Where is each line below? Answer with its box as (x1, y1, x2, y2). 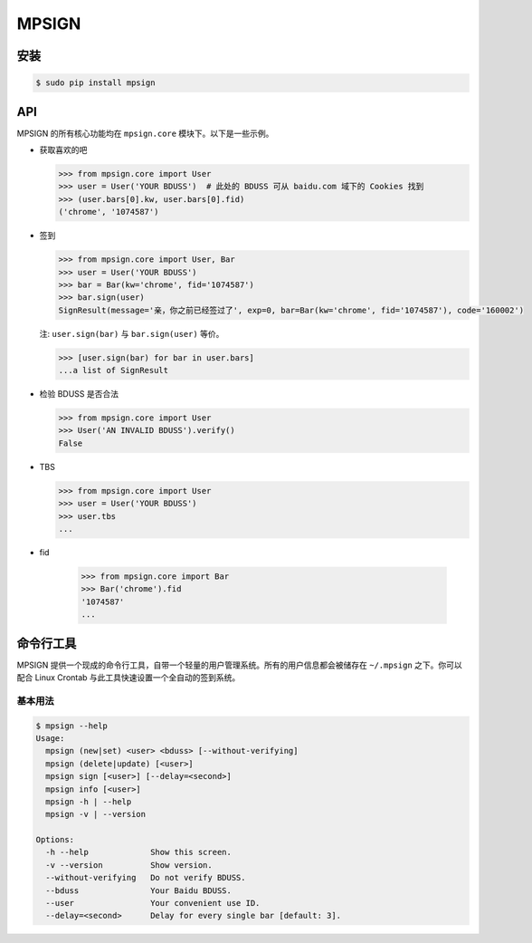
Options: (35, 834, 75, 845)
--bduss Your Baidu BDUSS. (45, 885, 233, 896)
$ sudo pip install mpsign (35, 78, 156, 88)
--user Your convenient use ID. (45, 898, 261, 909)
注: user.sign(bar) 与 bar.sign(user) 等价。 (39, 328, 224, 339)
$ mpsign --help (35, 720, 109, 731)
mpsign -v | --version (45, 809, 147, 820)
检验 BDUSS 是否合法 (39, 389, 119, 399)
